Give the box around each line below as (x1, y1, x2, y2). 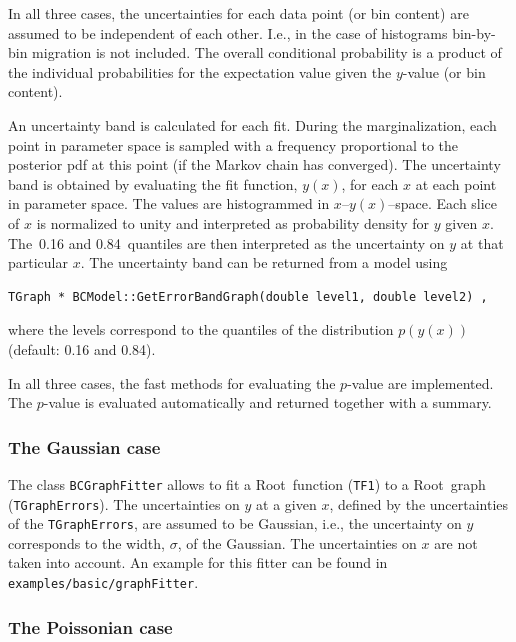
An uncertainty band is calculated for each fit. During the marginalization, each (8, 114, 497, 135)
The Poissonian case (8, 614, 173, 639)
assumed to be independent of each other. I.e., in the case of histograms (8, 22, 448, 43)
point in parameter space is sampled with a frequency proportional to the (8, 134, 459, 155)
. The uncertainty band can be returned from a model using (80, 252, 448, 273)
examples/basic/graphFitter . (8, 572, 199, 593)
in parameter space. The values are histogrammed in (8, 193, 330, 214)
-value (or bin (402, 61, 486, 82)
